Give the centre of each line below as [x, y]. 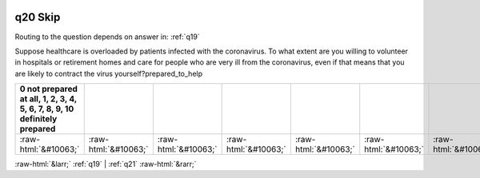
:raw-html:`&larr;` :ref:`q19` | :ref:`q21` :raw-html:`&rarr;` [106, 164]
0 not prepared [48, 89]
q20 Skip [38, 17]
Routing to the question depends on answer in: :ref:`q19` [107, 37]
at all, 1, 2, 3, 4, [48, 99]
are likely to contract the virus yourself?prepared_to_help [109, 73]
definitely [38, 119]
